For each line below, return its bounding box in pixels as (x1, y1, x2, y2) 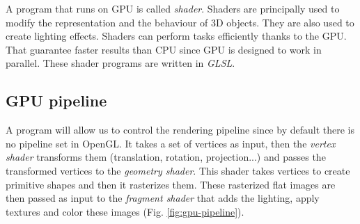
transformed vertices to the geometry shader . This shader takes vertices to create (6, 163, 350, 177)
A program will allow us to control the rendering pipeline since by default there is (6, 122, 354, 137)
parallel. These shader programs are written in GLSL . (6, 56, 235, 70)
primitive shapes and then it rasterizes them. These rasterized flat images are (6, 177, 336, 191)
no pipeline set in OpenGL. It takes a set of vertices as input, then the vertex (6, 136, 336, 150)
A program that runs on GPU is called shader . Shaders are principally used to (6, 1, 340, 15)
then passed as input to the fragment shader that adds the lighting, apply (6, 191, 320, 205)
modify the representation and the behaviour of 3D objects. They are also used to (6, 15, 354, 29)
